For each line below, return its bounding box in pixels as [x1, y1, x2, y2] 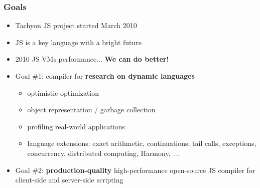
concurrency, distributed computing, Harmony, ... [27, 147, 180, 158]
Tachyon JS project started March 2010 [15, 20, 137, 31]
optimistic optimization [27, 87, 99, 98]
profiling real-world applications [27, 121, 125, 131]
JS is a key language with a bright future [15, 37, 142, 47]
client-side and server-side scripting [15, 174, 123, 185]
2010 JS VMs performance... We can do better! [15, 54, 169, 64]
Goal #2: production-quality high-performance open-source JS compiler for [15, 164, 255, 175]
